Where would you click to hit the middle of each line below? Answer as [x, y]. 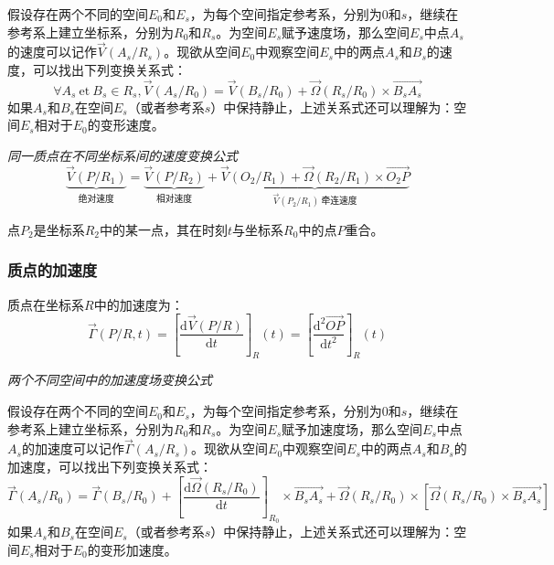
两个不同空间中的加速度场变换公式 [110, 380]
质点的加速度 [53, 270]
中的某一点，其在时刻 [164, 229]
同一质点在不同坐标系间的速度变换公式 [123, 155]
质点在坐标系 [46, 304]
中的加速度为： [138, 304]
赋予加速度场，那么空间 [352, 428]
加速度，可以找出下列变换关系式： [110, 467]
